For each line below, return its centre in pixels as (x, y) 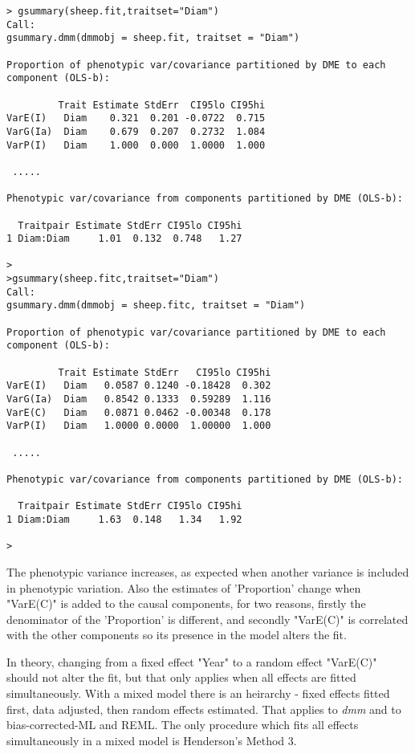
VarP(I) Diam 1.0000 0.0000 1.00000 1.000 (139, 426)
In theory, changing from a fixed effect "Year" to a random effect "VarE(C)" (192, 661)
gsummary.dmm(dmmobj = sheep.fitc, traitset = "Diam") (156, 306)
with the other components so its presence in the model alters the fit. (177, 635)
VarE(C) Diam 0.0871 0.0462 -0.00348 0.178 (139, 412)
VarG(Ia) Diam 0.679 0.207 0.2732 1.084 (136, 131)
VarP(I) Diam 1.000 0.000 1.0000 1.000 (136, 145)
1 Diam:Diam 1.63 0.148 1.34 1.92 (124, 519)
